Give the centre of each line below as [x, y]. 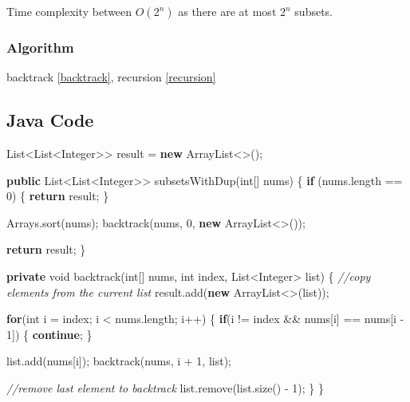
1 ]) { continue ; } [49, 334]
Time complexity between [69, 11]
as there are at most [227, 11]
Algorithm [40, 47]
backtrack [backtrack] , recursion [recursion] [111, 77]
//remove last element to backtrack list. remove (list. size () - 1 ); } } [165, 387]
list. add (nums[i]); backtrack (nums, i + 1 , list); [119, 361]
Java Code [50, 120]
